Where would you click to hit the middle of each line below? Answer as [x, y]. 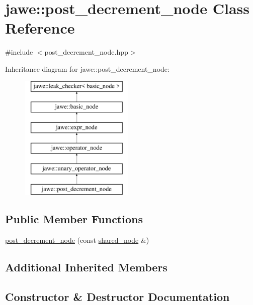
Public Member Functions [74, 219]
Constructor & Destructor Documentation [117, 296]
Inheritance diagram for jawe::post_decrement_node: [87, 68]
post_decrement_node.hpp [86, 52]
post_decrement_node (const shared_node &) [77, 240]
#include [19, 52]
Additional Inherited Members [86, 267]
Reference [40, 28]
